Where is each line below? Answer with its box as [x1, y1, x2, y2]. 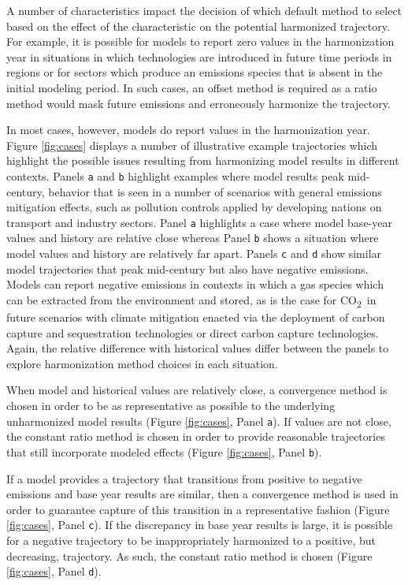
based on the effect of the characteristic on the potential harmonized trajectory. [6, 17, 390, 34]
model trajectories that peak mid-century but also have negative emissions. [6, 260, 369, 277]
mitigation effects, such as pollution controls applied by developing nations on [6, 199, 382, 215]
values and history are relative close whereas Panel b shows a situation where [6, 229, 379, 246]
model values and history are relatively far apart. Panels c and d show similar [6, 245, 382, 262]
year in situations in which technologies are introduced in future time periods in [6, 48, 392, 65]
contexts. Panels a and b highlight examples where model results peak [6, 167, 344, 184]
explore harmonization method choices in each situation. [6, 355, 278, 371]
